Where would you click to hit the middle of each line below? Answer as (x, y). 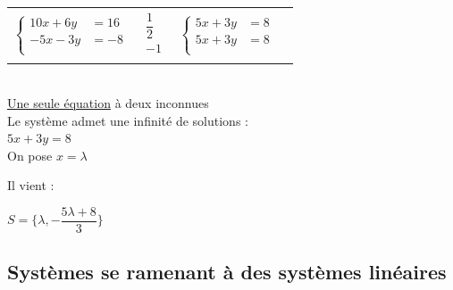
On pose (30, 155)
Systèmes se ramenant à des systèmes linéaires (227, 272)
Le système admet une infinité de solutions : (128, 120)
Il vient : (31, 185)
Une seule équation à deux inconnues (108, 103)
